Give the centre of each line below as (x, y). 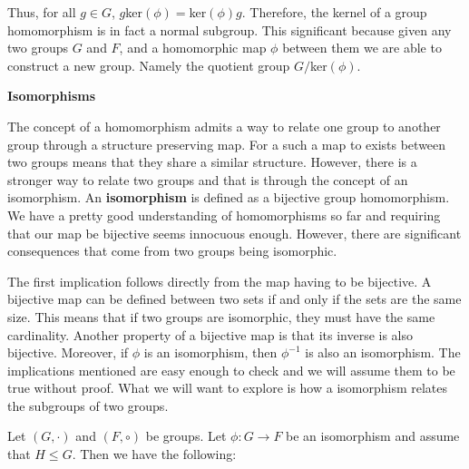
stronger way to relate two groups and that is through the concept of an (208, 179)
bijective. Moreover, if (68, 352)
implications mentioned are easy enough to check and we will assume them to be (231, 370)
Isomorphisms (52, 96)
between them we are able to (362, 48)
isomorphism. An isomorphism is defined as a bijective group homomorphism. (229, 197)
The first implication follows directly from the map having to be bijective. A (220, 281)
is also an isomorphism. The (383, 352)
